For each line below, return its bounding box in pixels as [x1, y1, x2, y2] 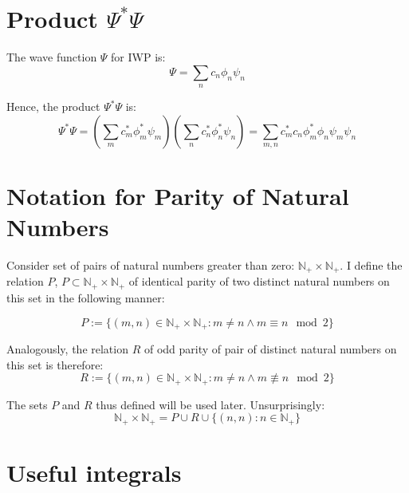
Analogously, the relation [6, 340, 128, 357]
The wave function [6, 49, 97, 65]
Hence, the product [6, 98, 100, 115]
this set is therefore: [6, 356, 104, 373]
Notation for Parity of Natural [6, 179, 349, 211]
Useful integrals [6, 456, 182, 488]
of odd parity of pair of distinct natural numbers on [144, 340, 397, 357]
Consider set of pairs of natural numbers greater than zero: [6, 257, 295, 274]
